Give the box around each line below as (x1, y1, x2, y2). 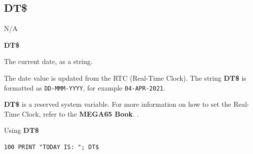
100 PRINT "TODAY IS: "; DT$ (4, 144, 99, 151)
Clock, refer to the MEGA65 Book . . (22, 108, 139, 119)
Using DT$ (4, 125, 39, 135)
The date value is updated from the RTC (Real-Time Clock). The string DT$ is (4, 72, 247, 83)
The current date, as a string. (4, 56, 93, 66)
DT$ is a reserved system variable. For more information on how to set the (4, 99, 231, 109)
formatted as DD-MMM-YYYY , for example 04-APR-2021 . (4, 82, 166, 92)
